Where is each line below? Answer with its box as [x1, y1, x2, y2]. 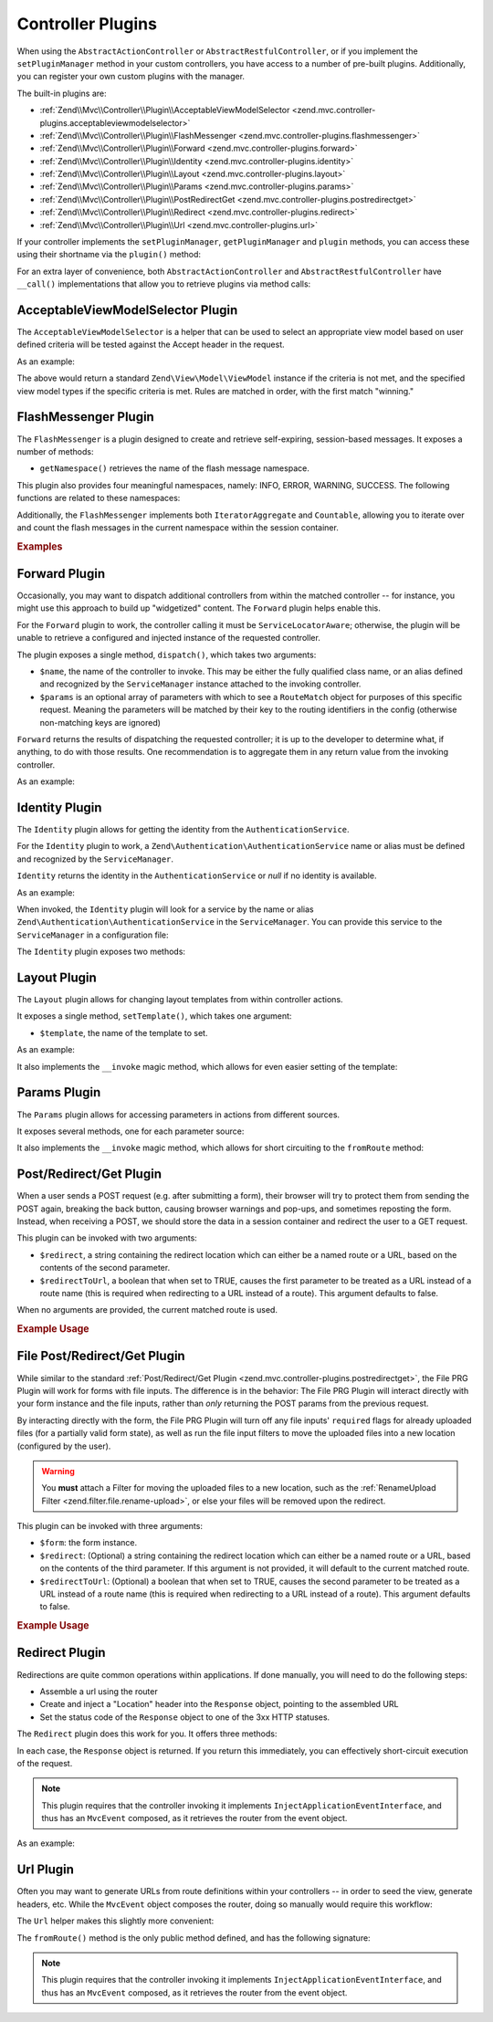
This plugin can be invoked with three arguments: [16, 1521, 203, 1532]
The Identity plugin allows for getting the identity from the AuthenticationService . [16, 824, 351, 835]
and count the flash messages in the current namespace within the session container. [16, 521, 340, 533]
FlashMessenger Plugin [16, 409, 154, 424]
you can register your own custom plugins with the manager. [16, 71, 246, 82]
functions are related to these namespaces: [16, 493, 181, 504]
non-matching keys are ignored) [39, 717, 162, 728]
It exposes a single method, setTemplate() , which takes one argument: [16, 1011, 292, 1021]
